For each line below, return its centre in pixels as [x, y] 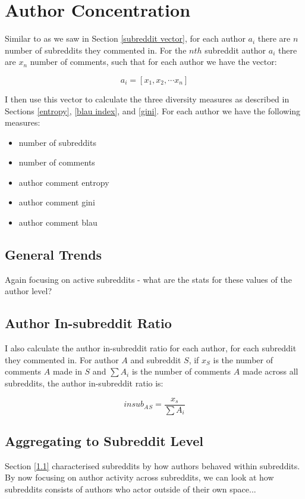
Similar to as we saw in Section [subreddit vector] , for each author [125, 38]
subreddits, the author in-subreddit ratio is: [84, 383]
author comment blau [58, 222]
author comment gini [57, 202]
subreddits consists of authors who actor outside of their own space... [131, 489]
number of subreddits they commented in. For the [96, 50]
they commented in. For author [62, 359]
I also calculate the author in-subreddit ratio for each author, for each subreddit [151, 348]
